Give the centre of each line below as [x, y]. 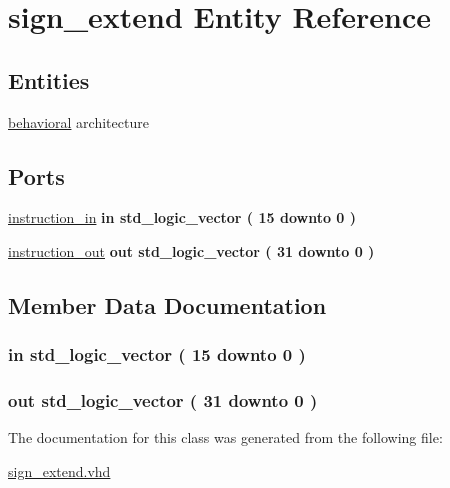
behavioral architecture [78, 121]
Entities [49, 79]
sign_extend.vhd [59, 471]
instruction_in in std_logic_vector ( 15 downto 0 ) [182, 217]
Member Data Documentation [167, 304]
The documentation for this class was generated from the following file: [225, 437]
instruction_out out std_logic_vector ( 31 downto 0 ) [191, 250]
